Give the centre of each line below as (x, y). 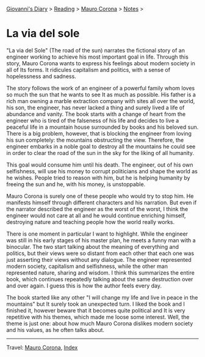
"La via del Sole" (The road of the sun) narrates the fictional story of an (95, 50)
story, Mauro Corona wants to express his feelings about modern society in (101, 63)
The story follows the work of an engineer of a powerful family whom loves (101, 88)
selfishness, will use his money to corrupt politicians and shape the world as (102, 171)
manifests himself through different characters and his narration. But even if (102, 202)
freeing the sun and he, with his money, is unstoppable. (76, 184)
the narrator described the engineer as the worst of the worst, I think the (97, 209)
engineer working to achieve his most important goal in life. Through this (98, 57)
